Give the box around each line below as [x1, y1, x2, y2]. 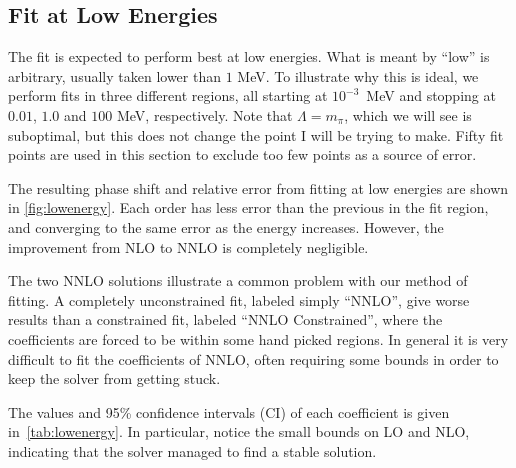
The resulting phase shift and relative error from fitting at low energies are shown [8, 177, 509, 198]
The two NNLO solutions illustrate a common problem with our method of [8, 270, 468, 291]
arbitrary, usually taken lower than [8, 65, 221, 86]
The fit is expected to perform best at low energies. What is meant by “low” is [8, 46, 490, 67]
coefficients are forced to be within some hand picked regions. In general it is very [8, 328, 509, 349]
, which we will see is [344, 104, 472, 125]
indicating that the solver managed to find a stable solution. [8, 440, 377, 461]
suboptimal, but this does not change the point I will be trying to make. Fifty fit [8, 124, 504, 145]
